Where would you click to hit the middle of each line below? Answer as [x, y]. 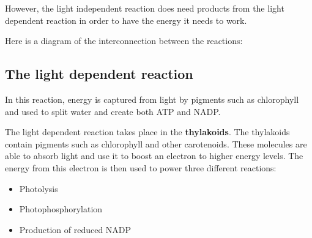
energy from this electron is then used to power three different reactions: [141, 167]
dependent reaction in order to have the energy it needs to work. [126, 20]
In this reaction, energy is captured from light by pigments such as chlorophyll [152, 99]
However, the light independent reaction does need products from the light [145, 8]
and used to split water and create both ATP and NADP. [113, 111]
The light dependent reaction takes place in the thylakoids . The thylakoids [147, 132]
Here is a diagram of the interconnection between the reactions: [124, 41]
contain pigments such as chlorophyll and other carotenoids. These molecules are [156, 143]
